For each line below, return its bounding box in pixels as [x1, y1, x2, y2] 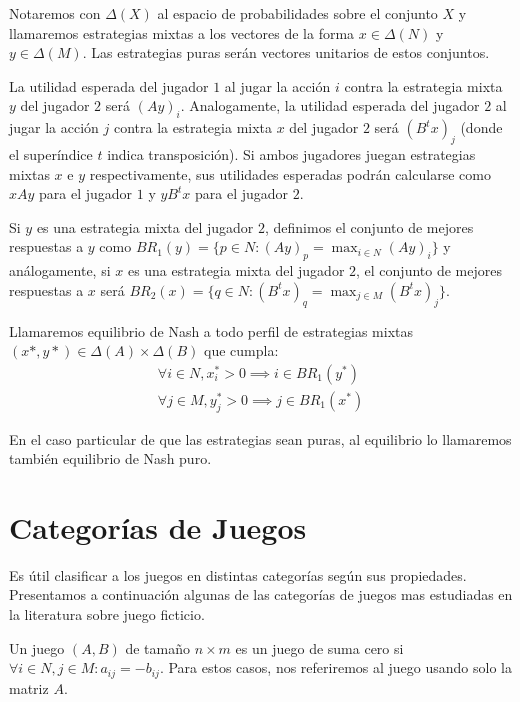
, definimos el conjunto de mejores [265, 216, 474, 237]
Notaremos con [9, 3, 101, 23]
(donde [460, 117, 503, 138]
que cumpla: [203, 340, 279, 361]
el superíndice [9, 143, 93, 164]
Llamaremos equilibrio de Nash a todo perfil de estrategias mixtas [9, 320, 413, 341]
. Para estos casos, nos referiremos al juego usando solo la [159, 657, 512, 678]
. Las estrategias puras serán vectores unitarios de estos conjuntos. [82, 42, 490, 63]
